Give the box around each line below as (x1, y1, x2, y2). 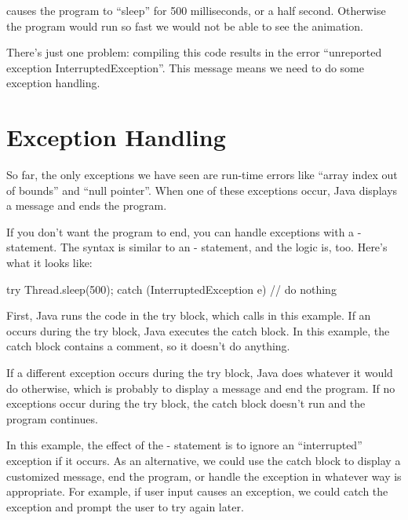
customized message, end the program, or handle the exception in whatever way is (6, 467, 402, 484)
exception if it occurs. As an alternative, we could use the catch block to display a (6, 452, 401, 468)
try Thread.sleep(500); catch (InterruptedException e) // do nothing (6, 280, 337, 297)
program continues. (6, 410, 98, 427)
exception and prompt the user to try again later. (6, 498, 244, 515)
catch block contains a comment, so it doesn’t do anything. (6, 338, 290, 354)
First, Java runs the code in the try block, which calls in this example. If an (6, 307, 371, 324)
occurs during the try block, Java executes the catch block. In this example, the (6, 322, 390, 339)
